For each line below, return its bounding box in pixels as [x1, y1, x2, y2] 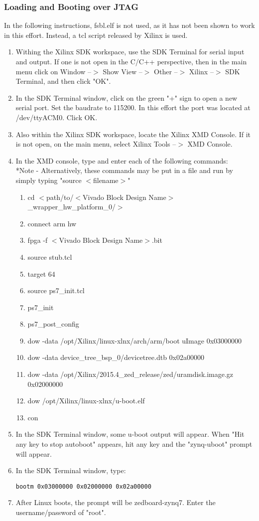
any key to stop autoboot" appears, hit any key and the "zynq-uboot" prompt [15, 439, 253, 449]
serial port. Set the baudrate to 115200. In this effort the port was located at [15, 102, 251, 113]
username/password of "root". [15, 507, 106, 518]
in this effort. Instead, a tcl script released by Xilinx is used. [4, 29, 188, 40]
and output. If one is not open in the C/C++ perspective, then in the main [15, 56, 247, 66]
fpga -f [27, 235, 48, 245]
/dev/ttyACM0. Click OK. [15, 112, 98, 122]
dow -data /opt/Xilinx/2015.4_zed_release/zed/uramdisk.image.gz [27, 369, 234, 379]
